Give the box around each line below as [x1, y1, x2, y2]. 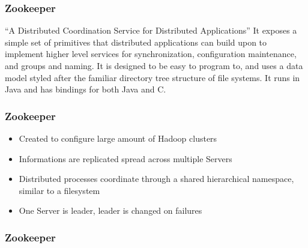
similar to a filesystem [19, 184, 100, 196]
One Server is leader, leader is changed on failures [19, 204, 202, 217]
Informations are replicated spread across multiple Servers [19, 152, 232, 165]
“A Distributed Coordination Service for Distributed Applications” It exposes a [5, 24, 297, 37]
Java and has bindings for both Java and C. [5, 83, 166, 95]
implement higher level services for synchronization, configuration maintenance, [5, 47, 297, 60]
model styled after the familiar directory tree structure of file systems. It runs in [5, 71, 300, 83]
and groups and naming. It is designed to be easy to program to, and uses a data [5, 59, 303, 71]
